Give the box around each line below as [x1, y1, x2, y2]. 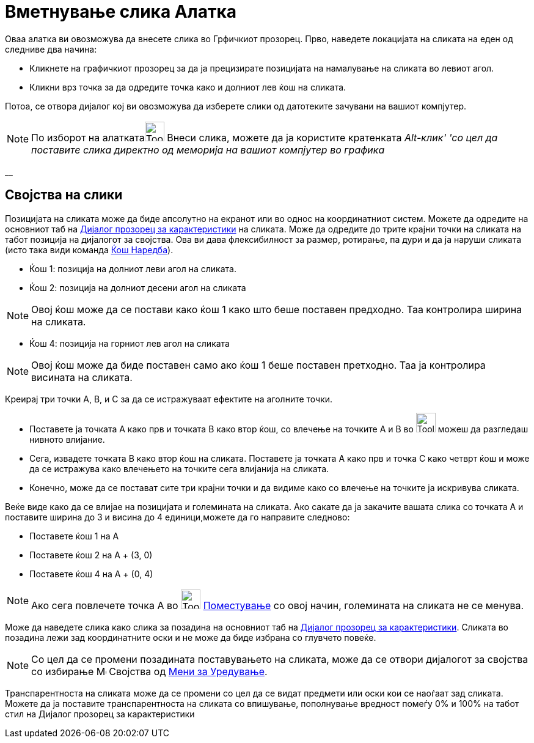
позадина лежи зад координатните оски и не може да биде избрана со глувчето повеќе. [5, 632, 376, 643]
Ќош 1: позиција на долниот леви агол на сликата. [29, 263, 236, 274]
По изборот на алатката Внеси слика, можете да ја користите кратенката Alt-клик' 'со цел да [31, 131, 498, 144]
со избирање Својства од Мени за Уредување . [31, 665, 268, 678]
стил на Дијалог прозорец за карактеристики [5, 708, 195, 719]
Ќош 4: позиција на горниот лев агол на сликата [29, 338, 230, 349]
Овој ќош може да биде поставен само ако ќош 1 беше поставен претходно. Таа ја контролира [31, 358, 486, 371]
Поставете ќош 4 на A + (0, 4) [29, 568, 153, 579]
